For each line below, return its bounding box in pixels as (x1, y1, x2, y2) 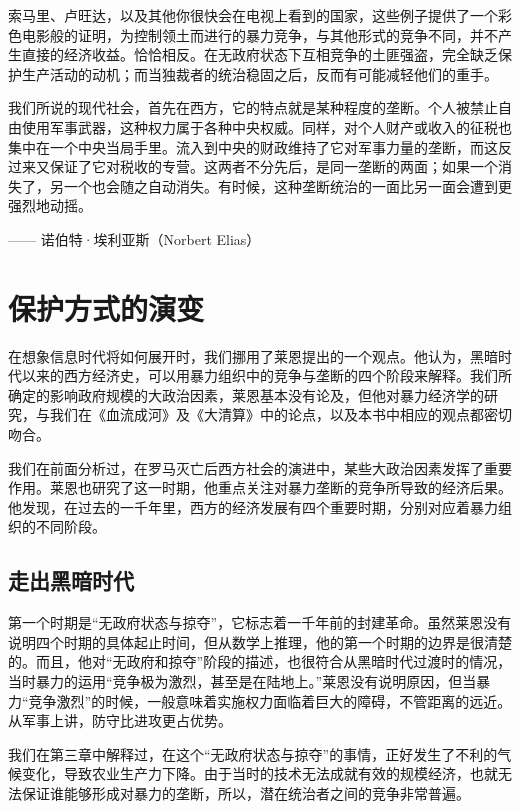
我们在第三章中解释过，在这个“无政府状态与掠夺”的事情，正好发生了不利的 (8, 743, 498, 764)
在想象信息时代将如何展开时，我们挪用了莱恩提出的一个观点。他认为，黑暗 (8, 345, 498, 366)
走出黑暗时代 (8, 565, 134, 596)
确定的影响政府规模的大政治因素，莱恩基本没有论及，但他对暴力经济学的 (8, 384, 484, 405)
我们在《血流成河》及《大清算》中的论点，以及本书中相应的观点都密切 (49, 404, 512, 425)
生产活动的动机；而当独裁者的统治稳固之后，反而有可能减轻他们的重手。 (21, 63, 498, 84)
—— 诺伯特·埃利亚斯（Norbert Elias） (8, 228, 261, 249)
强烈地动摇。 (8, 195, 92, 216)
